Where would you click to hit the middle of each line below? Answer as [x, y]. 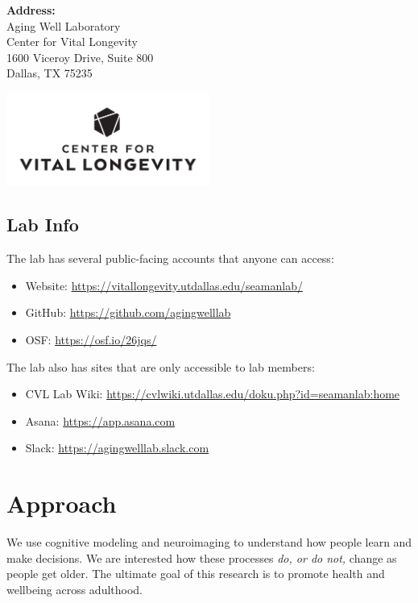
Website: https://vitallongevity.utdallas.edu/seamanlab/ [164, 285]
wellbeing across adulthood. [74, 589]
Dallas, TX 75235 [50, 73]
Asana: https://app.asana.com [100, 420]
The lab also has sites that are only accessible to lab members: [161, 366]
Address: [31, 10]
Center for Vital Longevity [72, 42]
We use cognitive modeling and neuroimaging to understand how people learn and [209, 542]
